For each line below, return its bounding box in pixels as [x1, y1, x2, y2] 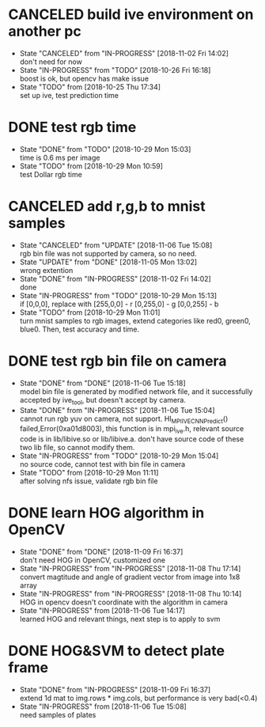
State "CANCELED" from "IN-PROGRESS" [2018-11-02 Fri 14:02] [19, 48, 229, 58]
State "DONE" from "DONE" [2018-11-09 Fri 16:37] [19, 547, 184, 557]
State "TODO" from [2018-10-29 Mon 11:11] [19, 468, 159, 478]
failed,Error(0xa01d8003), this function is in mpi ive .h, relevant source [19, 424, 244, 436]
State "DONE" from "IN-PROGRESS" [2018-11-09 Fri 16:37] [19, 685, 211, 695]
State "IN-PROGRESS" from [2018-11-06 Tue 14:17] [19, 606, 186, 615]
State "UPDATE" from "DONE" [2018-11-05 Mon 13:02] [19, 257, 198, 267]
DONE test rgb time [8, 119, 137, 136]
